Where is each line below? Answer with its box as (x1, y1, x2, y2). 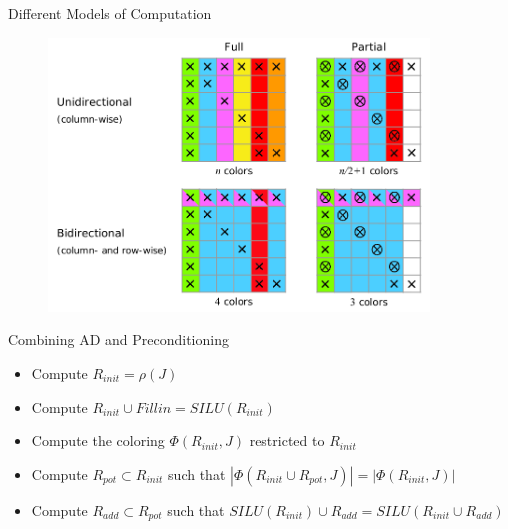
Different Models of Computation (8, 3, 212, 23)
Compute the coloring (31, 430, 165, 451)
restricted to (249, 430, 325, 451)
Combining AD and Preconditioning (8, 329, 229, 350)
